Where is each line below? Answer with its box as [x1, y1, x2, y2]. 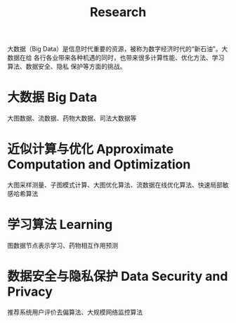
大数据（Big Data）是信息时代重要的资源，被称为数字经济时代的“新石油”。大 [7, 45, 228, 53]
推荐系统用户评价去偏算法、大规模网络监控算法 [7, 308, 143, 316]
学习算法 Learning [7, 217, 113, 232]
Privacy [7, 284, 53, 300]
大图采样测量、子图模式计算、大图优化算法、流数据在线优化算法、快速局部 [7, 180, 223, 190]
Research [89, 4, 147, 20]
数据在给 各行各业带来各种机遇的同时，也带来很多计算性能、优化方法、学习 [7, 53, 225, 62]
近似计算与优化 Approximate [7, 141, 174, 157]
